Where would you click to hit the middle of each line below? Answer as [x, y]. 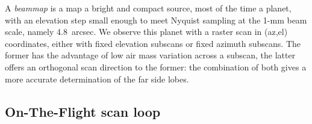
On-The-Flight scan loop [83, 111]
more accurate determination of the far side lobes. [97, 79]
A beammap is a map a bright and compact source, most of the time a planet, [148, 8]
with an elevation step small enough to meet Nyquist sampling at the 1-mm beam [156, 20]
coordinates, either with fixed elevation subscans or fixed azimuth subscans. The [153, 43]
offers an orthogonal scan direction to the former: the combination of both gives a [156, 67]
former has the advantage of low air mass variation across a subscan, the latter [150, 55]
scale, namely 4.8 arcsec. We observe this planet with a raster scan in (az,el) [146, 32]
